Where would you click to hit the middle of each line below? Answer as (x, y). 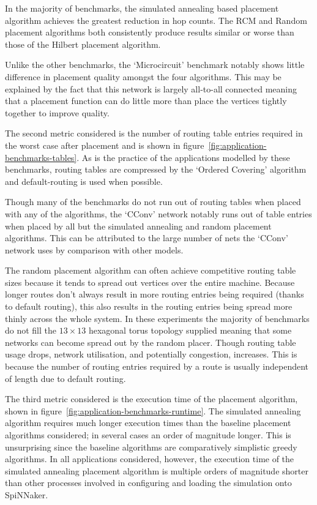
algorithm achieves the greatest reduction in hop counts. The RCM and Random (156, 20)
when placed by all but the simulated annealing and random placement (138, 226)
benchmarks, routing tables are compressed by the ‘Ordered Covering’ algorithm (156, 169)
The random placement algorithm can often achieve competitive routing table (151, 270)
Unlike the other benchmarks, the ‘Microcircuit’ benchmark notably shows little (155, 65)
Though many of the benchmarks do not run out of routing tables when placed (153, 202)
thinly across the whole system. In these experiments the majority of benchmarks (157, 318)
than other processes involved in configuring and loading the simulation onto (148, 483)
